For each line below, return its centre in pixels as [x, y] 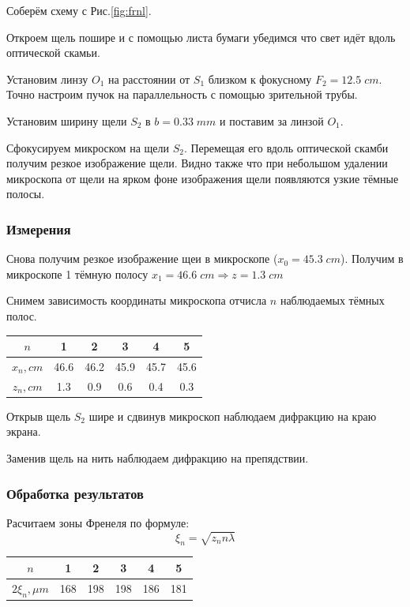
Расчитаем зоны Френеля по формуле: [98, 522]
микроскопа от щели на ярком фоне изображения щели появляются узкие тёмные [203, 178]
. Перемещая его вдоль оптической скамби [286, 147]
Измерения [39, 229]
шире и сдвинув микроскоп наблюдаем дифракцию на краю [233, 416]
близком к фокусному [260, 79]
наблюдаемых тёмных [332, 300]
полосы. [26, 194]
